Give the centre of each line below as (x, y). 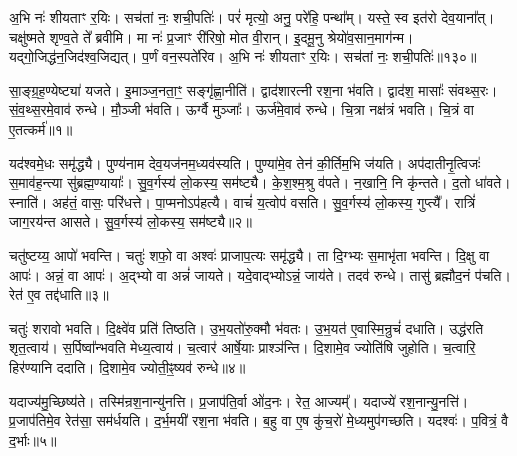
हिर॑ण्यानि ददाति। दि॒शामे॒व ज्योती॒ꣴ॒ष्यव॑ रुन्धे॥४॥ (127, 366)
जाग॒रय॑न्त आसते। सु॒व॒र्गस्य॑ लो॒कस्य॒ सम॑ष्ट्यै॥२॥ (130, 221)
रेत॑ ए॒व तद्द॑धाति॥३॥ (59, 294)
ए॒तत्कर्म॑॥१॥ (41, 128)
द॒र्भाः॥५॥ (33, 439)
